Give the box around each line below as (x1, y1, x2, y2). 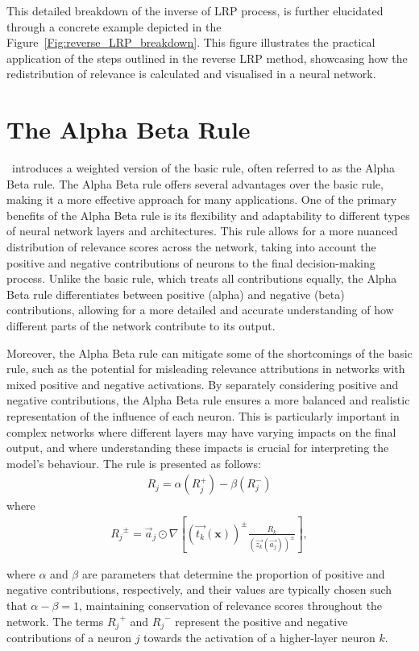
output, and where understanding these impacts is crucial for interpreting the (6, 439, 389, 456)
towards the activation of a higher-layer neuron (143, 629, 375, 646)
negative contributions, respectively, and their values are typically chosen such (6, 581, 392, 598)
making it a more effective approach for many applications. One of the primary (6, 191, 397, 208)
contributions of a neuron (6, 629, 131, 646)
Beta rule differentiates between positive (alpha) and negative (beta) (6, 285, 345, 302)
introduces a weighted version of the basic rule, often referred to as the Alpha (11, 160, 395, 176)
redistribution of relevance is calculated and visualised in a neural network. (6, 65, 376, 82)
